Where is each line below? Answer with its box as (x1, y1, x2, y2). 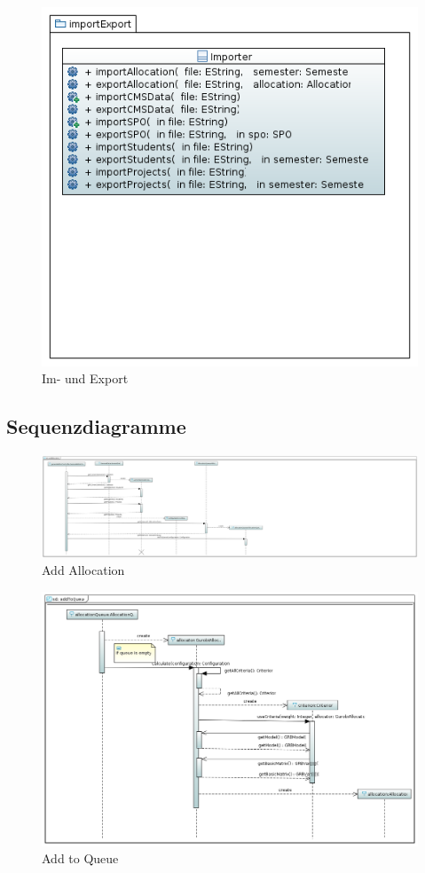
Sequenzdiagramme (6, 413, 186, 440)
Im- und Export (42, 369, 129, 388)
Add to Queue (42, 849, 119, 868)
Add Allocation (42, 561, 125, 579)
